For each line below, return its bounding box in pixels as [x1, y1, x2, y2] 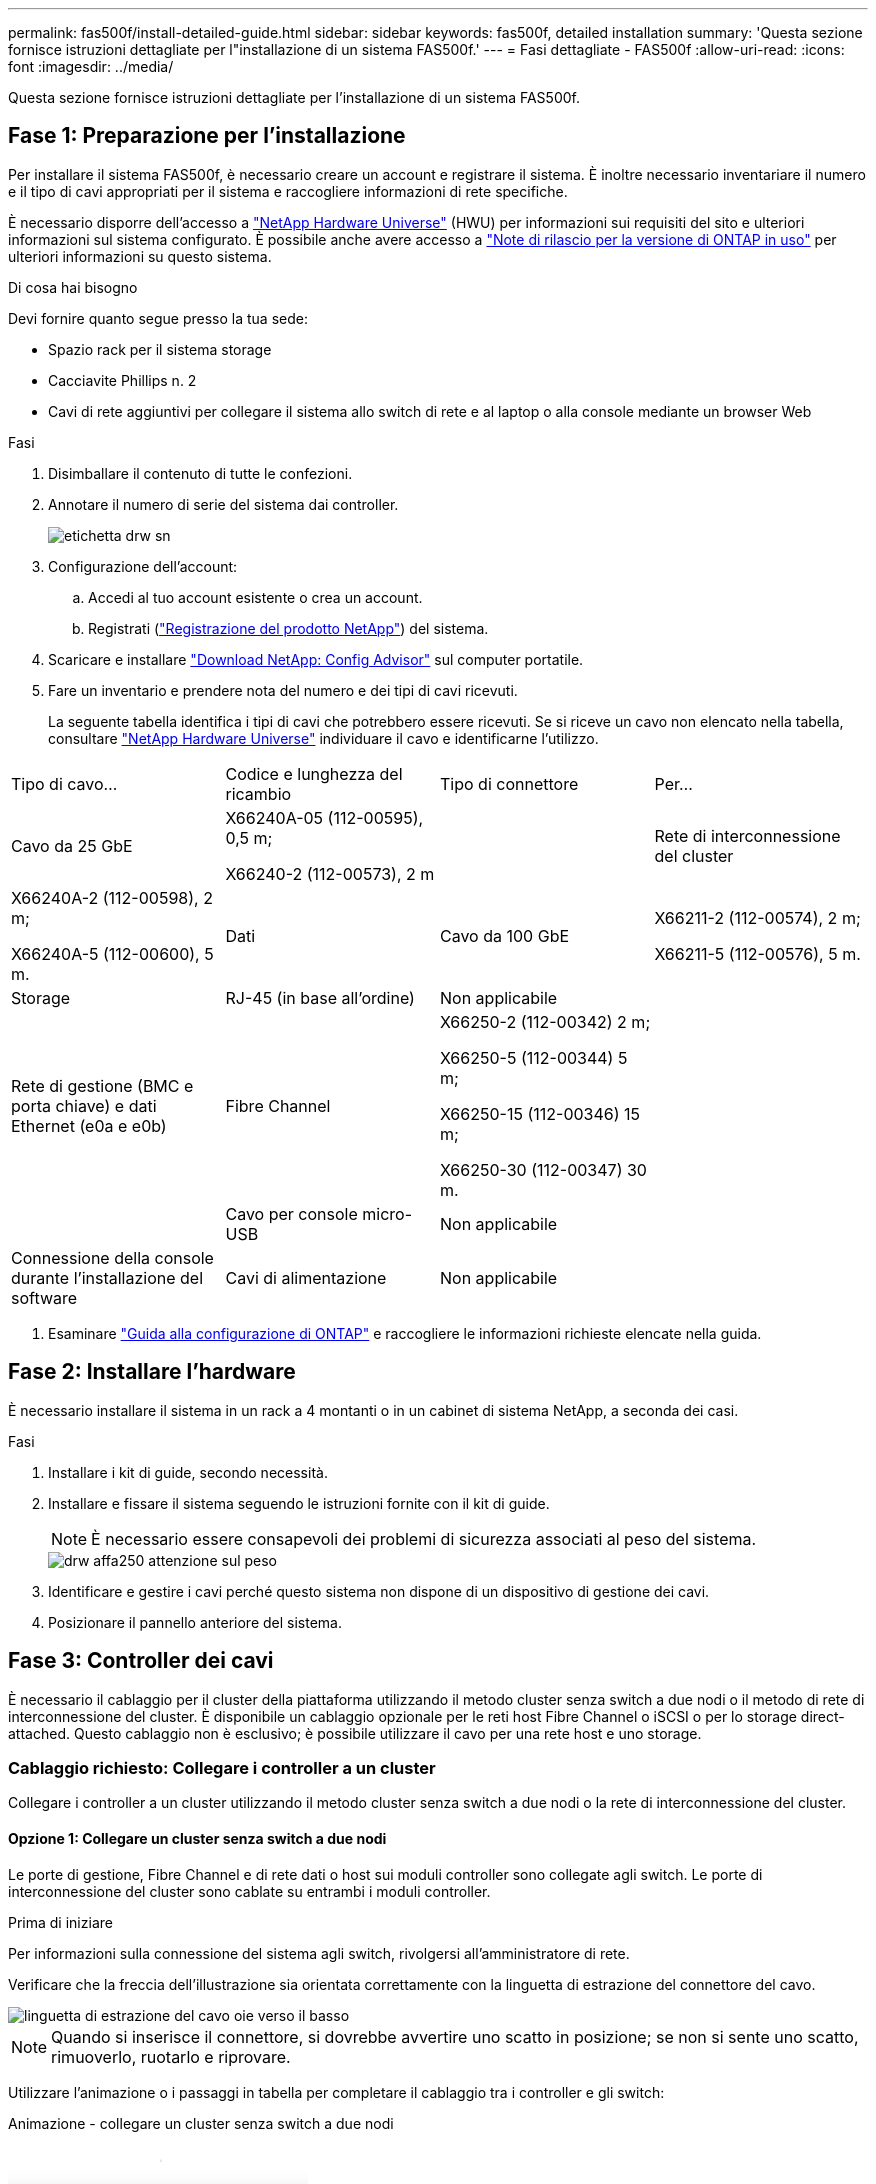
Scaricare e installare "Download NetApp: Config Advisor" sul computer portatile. [48, 650, 584, 668]
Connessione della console [11, 1247, 214, 1268]
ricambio [225, 783, 292, 804]
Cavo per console [225, 1203, 358, 1224]
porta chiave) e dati [11, 1095, 157, 1116]
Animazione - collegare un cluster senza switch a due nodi [8, 2114, 394, 2132]
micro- [362, 1203, 413, 1224]
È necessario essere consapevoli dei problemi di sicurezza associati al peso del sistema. [91, 1528, 757, 1549]
